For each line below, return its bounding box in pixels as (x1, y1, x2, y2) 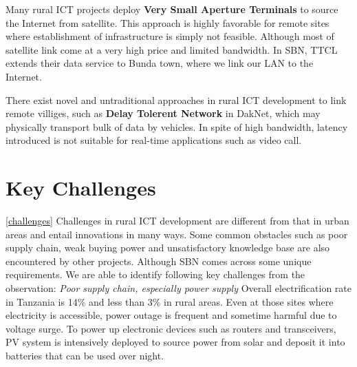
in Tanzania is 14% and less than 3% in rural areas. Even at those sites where (6, 294, 334, 308)
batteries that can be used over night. (6, 348, 164, 362)
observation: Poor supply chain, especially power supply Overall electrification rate (6, 281, 351, 295)
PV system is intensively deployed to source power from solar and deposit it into (6, 335, 345, 349)
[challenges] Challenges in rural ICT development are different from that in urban (6, 213, 349, 228)
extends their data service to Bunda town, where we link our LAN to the (6, 56, 314, 70)
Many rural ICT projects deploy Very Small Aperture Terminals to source (6, 2, 338, 16)
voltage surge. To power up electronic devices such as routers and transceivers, (6, 321, 336, 335)
